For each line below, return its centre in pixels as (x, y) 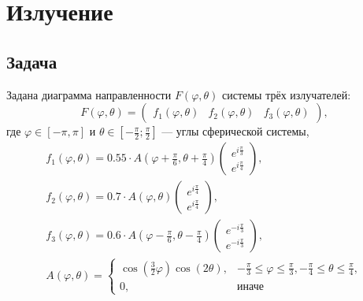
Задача (32, 61)
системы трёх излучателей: (287, 94)
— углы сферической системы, (235, 131)
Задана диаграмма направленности (89, 94)
